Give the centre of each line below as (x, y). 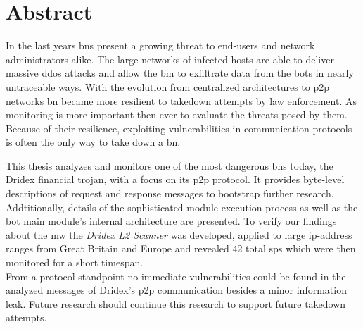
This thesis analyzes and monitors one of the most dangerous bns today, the (170, 165)
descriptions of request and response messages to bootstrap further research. (170, 193)
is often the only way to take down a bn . (93, 142)
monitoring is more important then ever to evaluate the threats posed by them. (177, 114)
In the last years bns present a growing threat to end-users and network (160, 45)
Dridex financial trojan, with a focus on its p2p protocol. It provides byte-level (175, 179)
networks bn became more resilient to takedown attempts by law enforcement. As (181, 100)
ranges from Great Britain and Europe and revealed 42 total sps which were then (181, 248)
